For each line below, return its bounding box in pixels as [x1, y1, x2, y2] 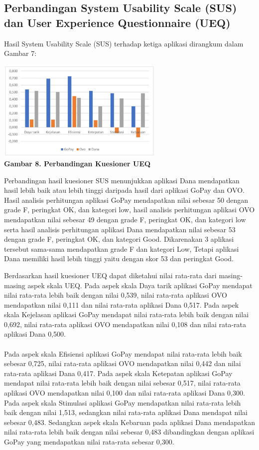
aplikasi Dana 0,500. [4, 329, 66, 339]
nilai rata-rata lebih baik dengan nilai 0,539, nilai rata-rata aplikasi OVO [4, 290, 227, 300]
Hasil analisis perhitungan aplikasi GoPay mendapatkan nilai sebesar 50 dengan [4, 194, 249, 205]
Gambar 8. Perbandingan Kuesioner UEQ [4, 158, 151, 168]
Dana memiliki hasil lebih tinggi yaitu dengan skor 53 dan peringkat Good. [4, 253, 234, 264]
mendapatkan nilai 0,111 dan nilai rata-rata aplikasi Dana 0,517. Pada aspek [4, 299, 239, 310]
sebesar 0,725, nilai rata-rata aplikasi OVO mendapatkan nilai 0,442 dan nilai [4, 358, 241, 369]
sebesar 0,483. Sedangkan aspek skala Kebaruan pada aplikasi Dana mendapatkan [4, 417, 255, 427]
